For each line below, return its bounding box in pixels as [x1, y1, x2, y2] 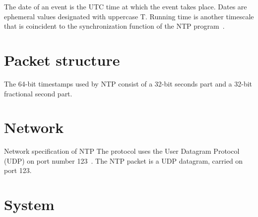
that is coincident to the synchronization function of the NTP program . [4, 21, 225, 31]
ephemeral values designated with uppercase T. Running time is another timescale [4, 11, 254, 21]
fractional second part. [4, 88, 72, 98]
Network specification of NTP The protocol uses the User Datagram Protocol [4, 146, 240, 156]
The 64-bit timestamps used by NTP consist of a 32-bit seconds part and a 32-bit [4, 78, 253, 88]
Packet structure [4, 49, 120, 70]
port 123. [4, 165, 32, 175]
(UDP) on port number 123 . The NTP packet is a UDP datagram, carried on [4, 155, 243, 166]
